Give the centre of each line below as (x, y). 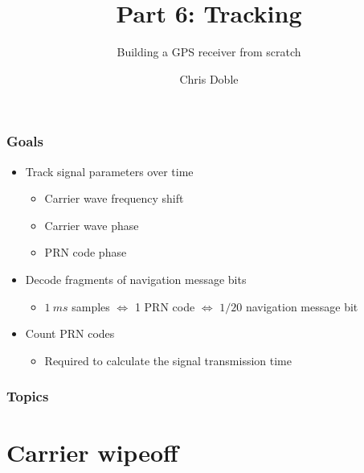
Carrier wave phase (92, 225)
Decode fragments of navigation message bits (136, 279)
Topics (28, 396)
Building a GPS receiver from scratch (209, 52)
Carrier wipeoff (92, 452)
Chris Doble (209, 78)
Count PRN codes (70, 333)
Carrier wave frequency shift (114, 198)
